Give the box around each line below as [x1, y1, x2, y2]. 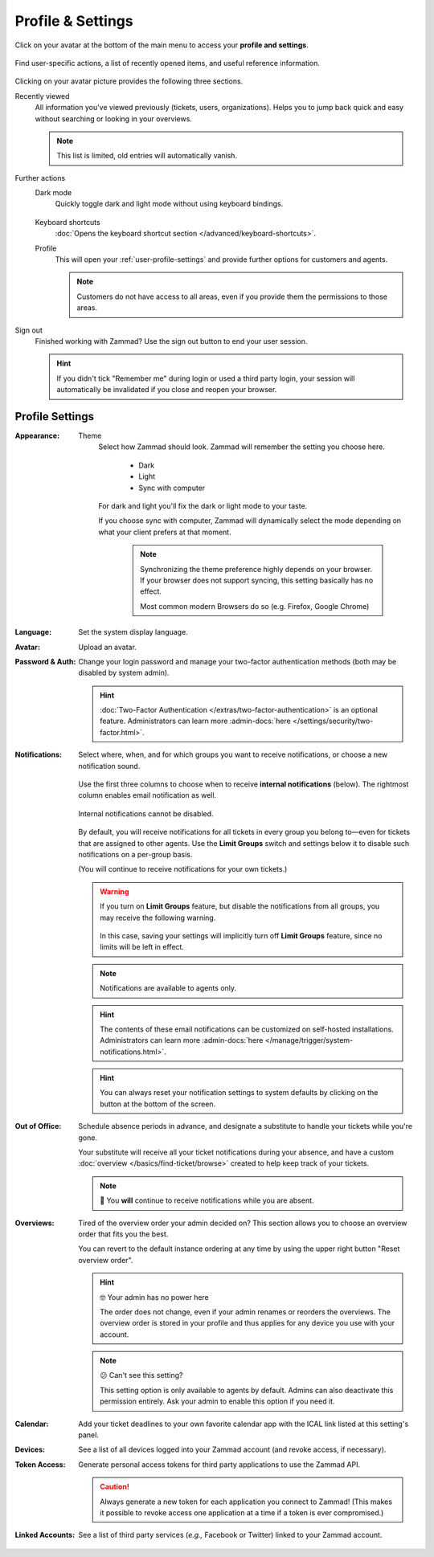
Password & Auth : [14, 656, 76, 666]
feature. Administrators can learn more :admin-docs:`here [100, 716, 291, 726]
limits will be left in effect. [100, 942, 185, 952]
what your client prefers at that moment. [98, 527, 232, 537]
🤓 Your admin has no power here [100, 1292, 209, 1302]
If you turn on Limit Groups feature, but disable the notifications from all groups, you [100, 901, 380, 911]
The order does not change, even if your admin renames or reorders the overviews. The [100, 1306, 391, 1317]
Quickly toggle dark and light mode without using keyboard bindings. [55, 199, 284, 209]
